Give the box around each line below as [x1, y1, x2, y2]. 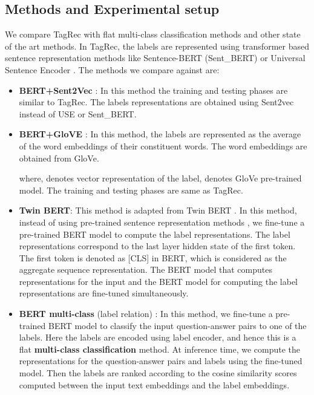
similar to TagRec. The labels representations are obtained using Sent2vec [19, 96, 294, 108]
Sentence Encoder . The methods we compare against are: [5, 63, 220, 76]
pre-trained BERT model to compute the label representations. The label [19, 227, 290, 240]
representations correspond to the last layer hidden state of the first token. [19, 240, 296, 252]
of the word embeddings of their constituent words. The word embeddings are [19, 139, 307, 152]
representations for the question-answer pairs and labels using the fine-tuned [19, 354, 303, 367]
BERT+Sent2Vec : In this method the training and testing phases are [19, 83, 288, 96]
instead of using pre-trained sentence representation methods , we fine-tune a [19, 215, 305, 228]
